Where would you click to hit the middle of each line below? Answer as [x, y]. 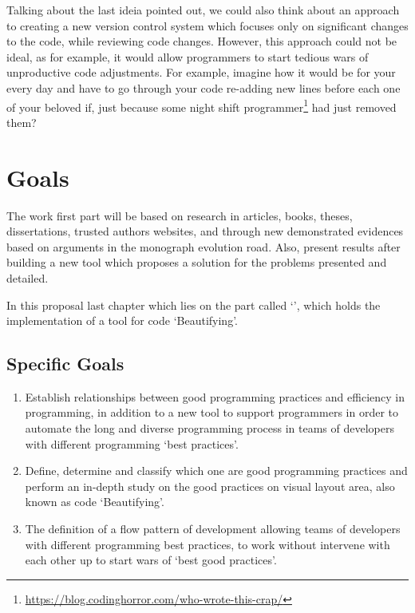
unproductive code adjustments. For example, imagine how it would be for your [201, 72]
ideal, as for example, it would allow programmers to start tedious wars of [188, 56]
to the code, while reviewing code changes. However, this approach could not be [202, 41]
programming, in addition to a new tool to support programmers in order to [211, 412]
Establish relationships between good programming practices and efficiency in [215, 396]
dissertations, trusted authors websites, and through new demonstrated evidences [205, 231]
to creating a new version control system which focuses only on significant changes [207, 25]
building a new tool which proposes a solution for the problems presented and [197, 262]
